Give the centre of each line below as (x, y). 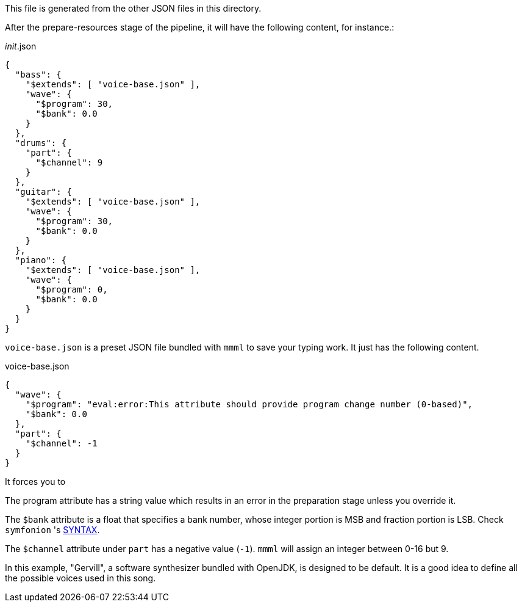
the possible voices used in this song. (80, 578)
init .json (21, 46)
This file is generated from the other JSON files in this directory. (133, 8)
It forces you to (35, 482)
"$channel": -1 (61, 443)
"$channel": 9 (69, 162)
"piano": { (41, 260)
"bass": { (38, 75)
